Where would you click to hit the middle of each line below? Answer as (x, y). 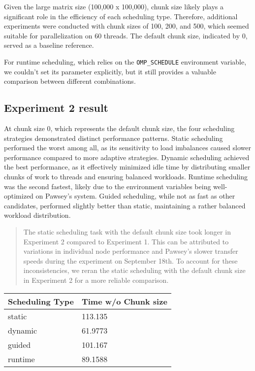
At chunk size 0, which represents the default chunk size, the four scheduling (119, 128)
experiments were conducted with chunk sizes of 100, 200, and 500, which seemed (127, 26)
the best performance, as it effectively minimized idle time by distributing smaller (127, 167)
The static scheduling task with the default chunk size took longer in (127, 231)
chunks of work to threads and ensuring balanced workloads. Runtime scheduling (126, 176)
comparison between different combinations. (70, 81)
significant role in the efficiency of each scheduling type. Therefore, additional (121, 16)
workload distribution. (37, 215)
